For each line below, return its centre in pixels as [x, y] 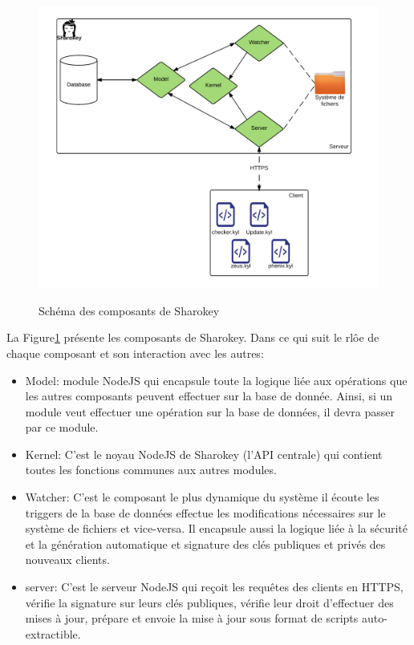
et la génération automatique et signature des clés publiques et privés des [205, 544]
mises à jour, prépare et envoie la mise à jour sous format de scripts [192, 618]
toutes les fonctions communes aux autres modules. [151, 470]
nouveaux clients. [67, 560]
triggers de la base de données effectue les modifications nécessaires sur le [205, 512]
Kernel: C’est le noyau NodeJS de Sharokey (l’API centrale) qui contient [204, 454]
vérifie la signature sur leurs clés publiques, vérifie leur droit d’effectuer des [209, 602]
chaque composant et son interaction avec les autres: [135, 353]
